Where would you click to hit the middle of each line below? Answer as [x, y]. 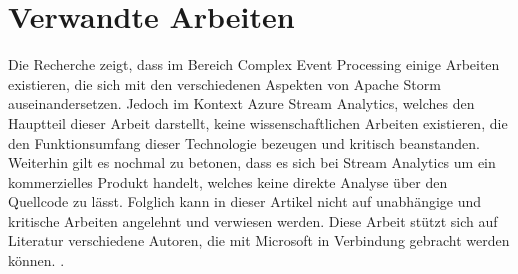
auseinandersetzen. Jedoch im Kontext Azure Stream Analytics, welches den [241, 103]
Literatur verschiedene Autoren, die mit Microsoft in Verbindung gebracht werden [259, 240]
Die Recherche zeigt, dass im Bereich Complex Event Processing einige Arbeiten [254, 64]
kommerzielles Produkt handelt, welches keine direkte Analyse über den [228, 181]
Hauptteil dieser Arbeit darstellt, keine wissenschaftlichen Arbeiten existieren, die [258, 122]
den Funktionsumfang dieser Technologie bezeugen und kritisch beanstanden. [244, 142]
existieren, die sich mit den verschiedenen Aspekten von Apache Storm [224, 83]
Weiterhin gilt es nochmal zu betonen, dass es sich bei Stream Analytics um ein [252, 162]
